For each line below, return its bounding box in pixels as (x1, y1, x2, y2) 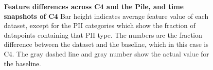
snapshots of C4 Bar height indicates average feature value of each (4, 11, 209, 21)
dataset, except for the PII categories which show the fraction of (4, 20, 195, 30)
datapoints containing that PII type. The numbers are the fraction (4, 29, 202, 40)
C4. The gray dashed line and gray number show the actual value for (4, 48, 209, 58)
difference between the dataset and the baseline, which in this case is (4, 39, 209, 49)
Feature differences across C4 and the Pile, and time (4, 1, 184, 11)
